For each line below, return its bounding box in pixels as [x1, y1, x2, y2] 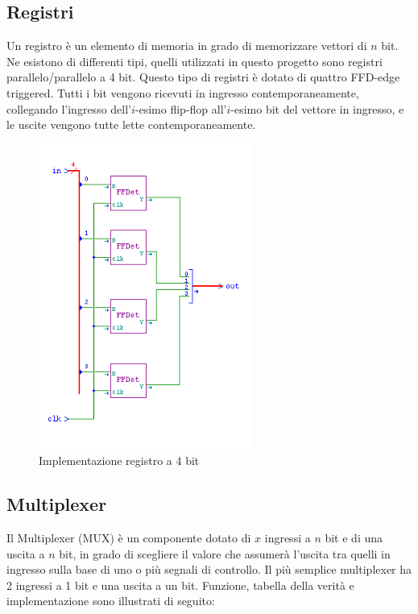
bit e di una [325, 529, 383, 546]
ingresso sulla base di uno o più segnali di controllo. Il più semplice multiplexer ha [6, 561, 412, 578]
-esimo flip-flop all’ [135, 100, 227, 117]
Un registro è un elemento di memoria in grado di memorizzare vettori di [6, 37, 367, 54]
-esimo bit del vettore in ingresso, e [230, 100, 404, 117]
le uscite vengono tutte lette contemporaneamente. [6, 116, 256, 133]
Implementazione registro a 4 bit [39, 452, 200, 469]
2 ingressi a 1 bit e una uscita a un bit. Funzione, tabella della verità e [6, 576, 354, 593]
